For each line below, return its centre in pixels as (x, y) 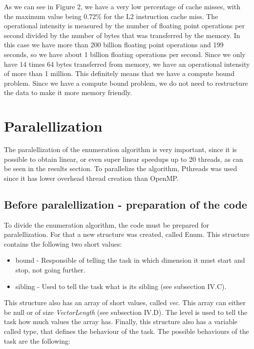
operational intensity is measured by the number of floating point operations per (124, 26)
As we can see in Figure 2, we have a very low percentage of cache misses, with (122, 6)
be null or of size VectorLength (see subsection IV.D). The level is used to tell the (126, 312)
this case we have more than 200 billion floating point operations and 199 (114, 45)
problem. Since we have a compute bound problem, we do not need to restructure (126, 83)
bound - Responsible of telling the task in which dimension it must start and (130, 260)
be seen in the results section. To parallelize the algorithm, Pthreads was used (121, 168)
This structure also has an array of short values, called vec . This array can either (125, 302)
